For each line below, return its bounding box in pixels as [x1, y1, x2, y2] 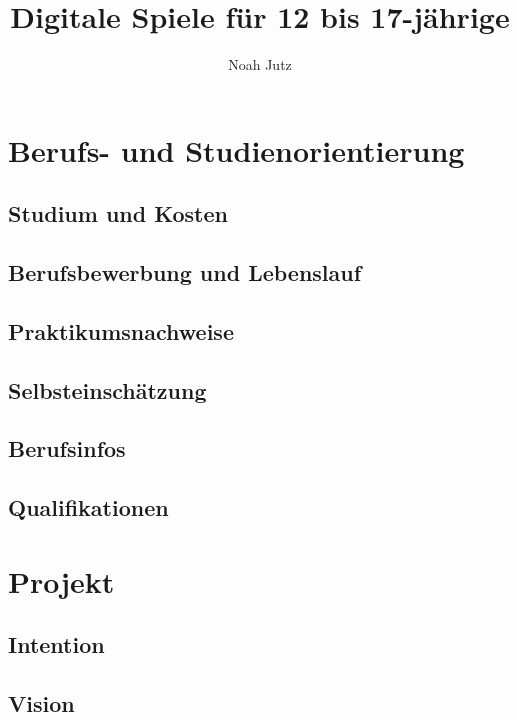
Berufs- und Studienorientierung [8, 129, 465, 170]
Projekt [8, 560, 115, 601]
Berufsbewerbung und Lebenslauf [8, 257, 362, 288]
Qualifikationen [8, 492, 169, 523]
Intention [8, 629, 105, 660]
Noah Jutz [228, 54, 292, 75]
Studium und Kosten [8, 198, 228, 229]
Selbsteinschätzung [8, 374, 207, 405]
